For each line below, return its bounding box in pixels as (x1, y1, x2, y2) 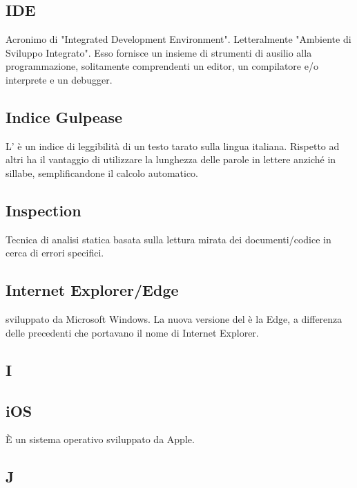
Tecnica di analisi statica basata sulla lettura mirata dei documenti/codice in (6, 232, 331, 246)
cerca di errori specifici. (6, 245, 104, 260)
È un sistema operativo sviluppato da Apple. (6, 432, 195, 447)
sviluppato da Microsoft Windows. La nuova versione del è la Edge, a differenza (6, 312, 342, 326)
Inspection (6, 199, 81, 220)
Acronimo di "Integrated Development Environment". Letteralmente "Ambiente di (6, 32, 351, 46)
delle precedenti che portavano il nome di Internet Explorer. (6, 325, 259, 339)
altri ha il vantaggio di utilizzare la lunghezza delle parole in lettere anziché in (6, 152, 336, 167)
